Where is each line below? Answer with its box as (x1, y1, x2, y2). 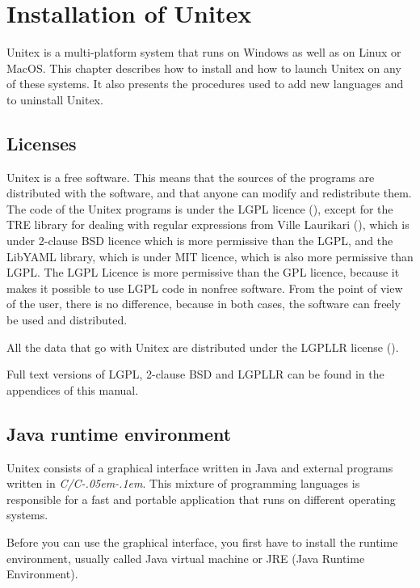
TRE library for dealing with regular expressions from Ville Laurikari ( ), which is (6, 216, 409, 233)
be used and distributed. (6, 311, 128, 328)
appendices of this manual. (6, 381, 139, 398)
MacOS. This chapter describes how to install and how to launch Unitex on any (6, 59, 401, 76)
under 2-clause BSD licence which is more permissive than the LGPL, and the (6, 232, 393, 249)
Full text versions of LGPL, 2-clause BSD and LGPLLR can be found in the (6, 366, 384, 383)
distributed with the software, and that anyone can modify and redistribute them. (6, 184, 412, 201)
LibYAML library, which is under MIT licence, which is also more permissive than (6, 247, 414, 264)
